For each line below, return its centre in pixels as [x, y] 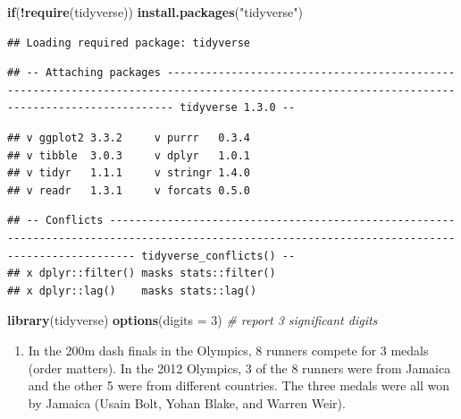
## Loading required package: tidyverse [129, 43]
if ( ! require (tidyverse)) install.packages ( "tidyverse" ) [155, 12]
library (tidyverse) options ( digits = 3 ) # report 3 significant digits [193, 320]
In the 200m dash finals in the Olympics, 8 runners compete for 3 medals [228, 350]
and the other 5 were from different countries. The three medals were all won [239, 385]
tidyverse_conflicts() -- [218, 256]
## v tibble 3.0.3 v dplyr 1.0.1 [129, 155]
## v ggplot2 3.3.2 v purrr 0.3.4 [129, 137]
